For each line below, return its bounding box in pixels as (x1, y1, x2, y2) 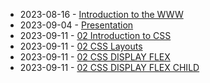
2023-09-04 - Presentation (19, 19, 134, 31)
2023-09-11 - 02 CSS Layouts (19, 40, 143, 52)
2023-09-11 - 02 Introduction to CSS (19, 30, 172, 41)
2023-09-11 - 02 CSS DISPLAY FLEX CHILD (19, 62, 200, 73)
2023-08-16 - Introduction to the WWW (19, 9, 184, 20)
